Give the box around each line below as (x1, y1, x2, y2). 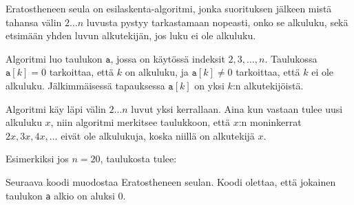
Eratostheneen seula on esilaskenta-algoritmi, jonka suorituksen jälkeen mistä (6, 1, 332, 15)
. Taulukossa (264, 51, 317, 65)
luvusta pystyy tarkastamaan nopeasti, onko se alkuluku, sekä (86, 14, 348, 29)
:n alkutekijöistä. (232, 78, 304, 92)
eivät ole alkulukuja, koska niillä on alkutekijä (61, 128, 255, 142)
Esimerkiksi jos (6, 151, 69, 166)
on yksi (194, 78, 225, 92)
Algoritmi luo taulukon (6, 51, 103, 65)
